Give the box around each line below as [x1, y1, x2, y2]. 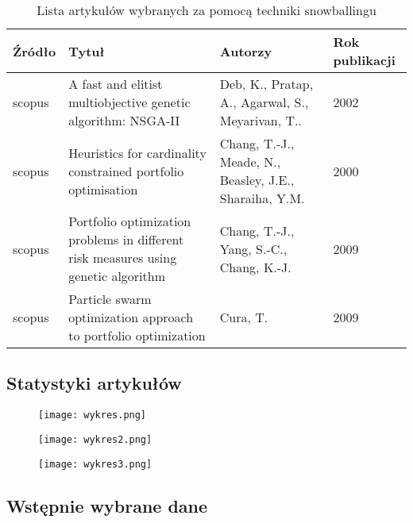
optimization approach [68, 308, 194, 326]
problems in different [68, 230, 184, 248]
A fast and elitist [68, 75, 163, 93]
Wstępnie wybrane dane [6, 493, 208, 517]
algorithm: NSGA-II [68, 111, 180, 129]
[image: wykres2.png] [38, 433, 152, 445]
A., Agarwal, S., [219, 93, 309, 111]
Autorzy [219, 41, 272, 60]
